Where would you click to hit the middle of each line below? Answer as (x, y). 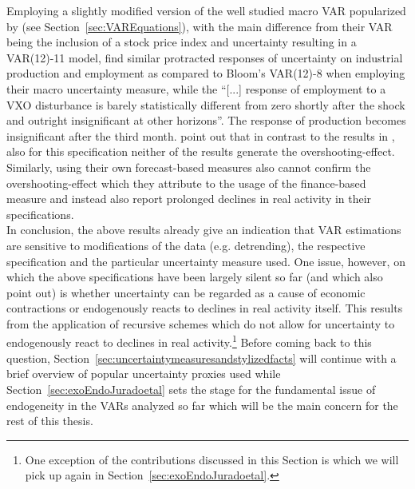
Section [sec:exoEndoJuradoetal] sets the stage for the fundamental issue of (191, 389)
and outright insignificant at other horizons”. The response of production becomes (206, 120)
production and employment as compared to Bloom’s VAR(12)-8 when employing (206, 73)
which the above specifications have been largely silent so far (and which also (195, 277)
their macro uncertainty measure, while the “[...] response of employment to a (196, 88)
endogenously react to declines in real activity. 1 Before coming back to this (189, 341)
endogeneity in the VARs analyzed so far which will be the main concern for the (202, 405)
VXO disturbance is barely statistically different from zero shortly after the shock (206, 104)
